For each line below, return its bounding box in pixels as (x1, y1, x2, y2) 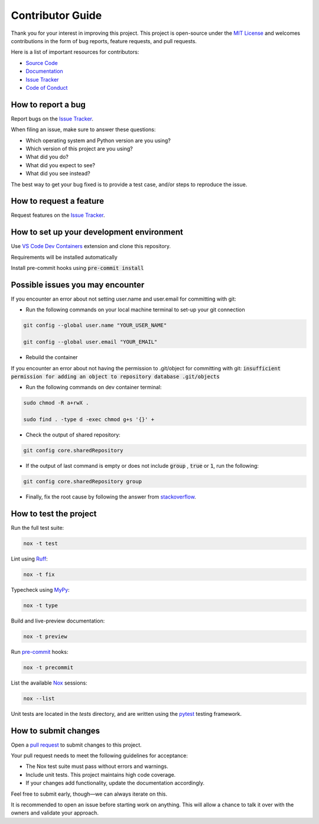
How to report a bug (11, 99, 86, 109)
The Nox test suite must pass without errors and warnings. (25, 763, 168, 770)
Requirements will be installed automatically (11, 253, 118, 260)
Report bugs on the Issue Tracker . (11, 115, 94, 122)
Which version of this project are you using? (25, 145, 133, 152)
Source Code (25, 59, 58, 66)
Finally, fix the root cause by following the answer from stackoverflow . (25, 493, 196, 500)
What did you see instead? (25, 170, 91, 177)
